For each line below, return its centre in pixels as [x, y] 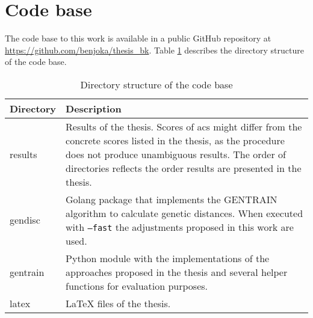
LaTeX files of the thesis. [118, 303]
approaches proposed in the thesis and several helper [177, 272]
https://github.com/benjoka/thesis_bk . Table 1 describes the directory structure [154, 50]
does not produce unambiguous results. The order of [176, 154]
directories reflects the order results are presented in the [184, 168]
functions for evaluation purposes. [137, 286]
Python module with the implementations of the [168, 258]
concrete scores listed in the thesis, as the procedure [175, 140]
